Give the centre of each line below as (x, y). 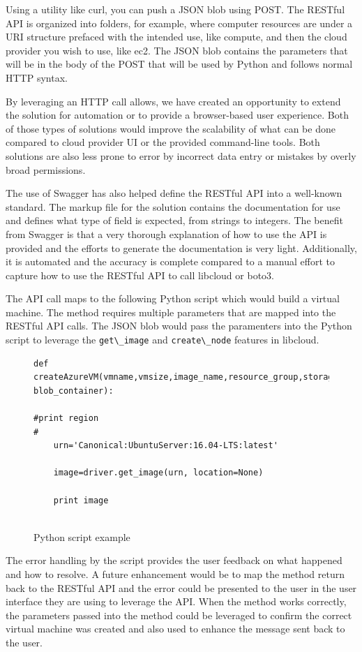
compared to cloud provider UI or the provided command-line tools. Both (163, 142)
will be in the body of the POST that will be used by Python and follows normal (179, 64)
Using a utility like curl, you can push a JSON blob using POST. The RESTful (175, 9)
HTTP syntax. (37, 77)
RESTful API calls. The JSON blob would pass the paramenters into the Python (179, 326)
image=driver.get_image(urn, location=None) (158, 473)
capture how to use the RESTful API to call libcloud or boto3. (140, 275)
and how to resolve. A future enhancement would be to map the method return (175, 574)
